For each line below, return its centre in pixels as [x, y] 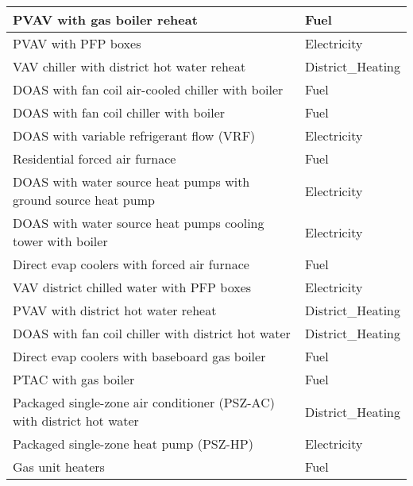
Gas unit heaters [59, 467]
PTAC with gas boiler [74, 379]
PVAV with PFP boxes [77, 43]
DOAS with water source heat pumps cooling [139, 223]
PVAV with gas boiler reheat [105, 19]
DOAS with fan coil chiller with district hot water [152, 333]
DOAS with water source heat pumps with [131, 181]
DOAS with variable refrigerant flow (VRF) [134, 135]
